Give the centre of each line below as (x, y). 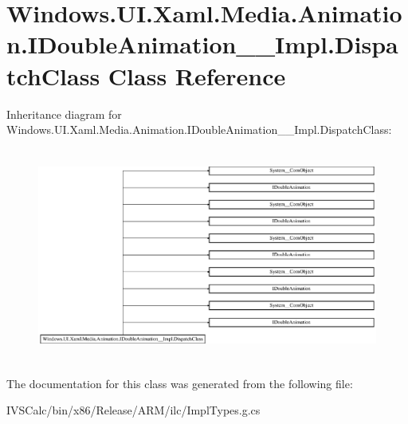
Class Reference (197, 75)
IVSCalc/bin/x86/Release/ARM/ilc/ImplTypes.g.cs (133, 410)
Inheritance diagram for (64, 114)
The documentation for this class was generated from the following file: (180, 383)
